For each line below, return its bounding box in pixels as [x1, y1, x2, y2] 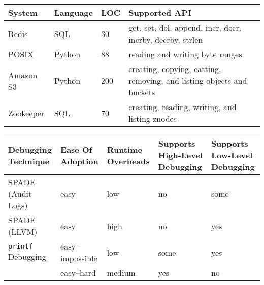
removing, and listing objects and [128, 75, 247, 86]
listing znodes [128, 113, 177, 124]
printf [8, 242, 34, 251]
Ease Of [60, 143, 92, 155]
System [8, 7, 38, 18]
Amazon [8, 68, 38, 81]
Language [54, 7, 93, 18]
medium [107, 267, 136, 278]
